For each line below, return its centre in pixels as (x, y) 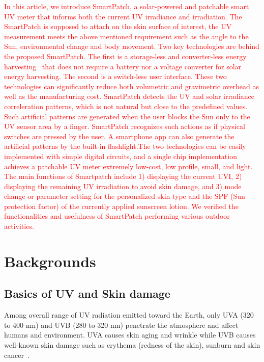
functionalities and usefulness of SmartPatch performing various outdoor (117, 216)
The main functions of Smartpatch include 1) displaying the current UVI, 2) (123, 176)
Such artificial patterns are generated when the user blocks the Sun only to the (127, 116)
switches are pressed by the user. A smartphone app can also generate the (119, 136)
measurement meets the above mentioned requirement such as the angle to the (126, 36)
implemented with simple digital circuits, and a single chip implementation (121, 156)
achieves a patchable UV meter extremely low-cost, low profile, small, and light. (128, 166)
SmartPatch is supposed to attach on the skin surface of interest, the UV (118, 26)
